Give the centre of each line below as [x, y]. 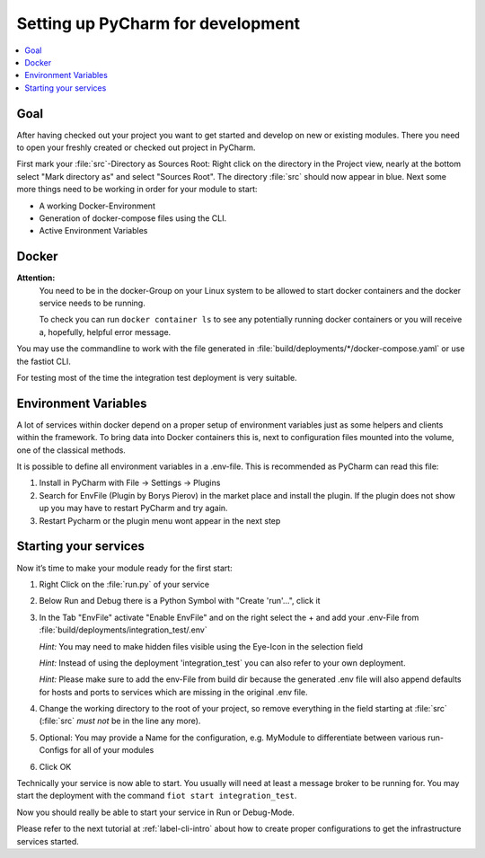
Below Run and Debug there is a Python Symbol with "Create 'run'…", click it [180, 601]
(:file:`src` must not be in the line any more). [120, 721]
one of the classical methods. [71, 450]
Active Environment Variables [93, 231]
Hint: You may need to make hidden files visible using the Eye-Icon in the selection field [201, 646]
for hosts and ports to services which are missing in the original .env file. [174, 692]
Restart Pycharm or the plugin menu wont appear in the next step [160, 520]
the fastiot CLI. [44, 361]
